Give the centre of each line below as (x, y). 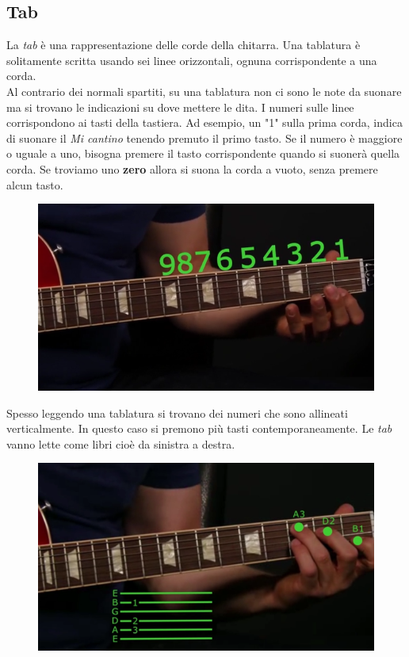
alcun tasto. (35, 184)
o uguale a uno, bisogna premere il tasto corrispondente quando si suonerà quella (203, 153)
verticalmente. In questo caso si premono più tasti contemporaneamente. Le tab (199, 428)
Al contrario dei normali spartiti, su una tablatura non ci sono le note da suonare (204, 91)
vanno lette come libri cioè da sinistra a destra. (121, 443)
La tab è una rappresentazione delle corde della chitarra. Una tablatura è (183, 45)
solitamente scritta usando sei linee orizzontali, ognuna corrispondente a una (192, 60)
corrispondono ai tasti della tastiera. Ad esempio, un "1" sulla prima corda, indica (204, 122)
